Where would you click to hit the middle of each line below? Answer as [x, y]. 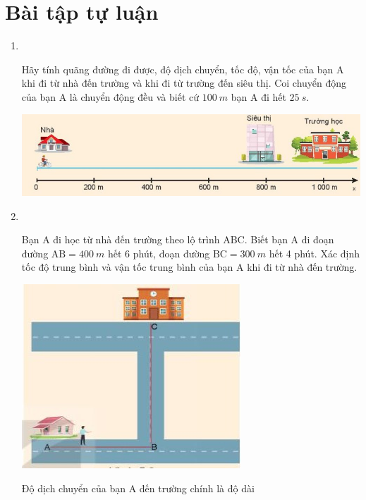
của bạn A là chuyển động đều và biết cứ [110, 96]
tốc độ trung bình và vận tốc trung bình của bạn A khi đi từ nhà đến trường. [189, 267]
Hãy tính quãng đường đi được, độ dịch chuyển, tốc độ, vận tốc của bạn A [183, 69]
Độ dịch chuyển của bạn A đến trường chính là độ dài [138, 488]
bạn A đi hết [258, 96]
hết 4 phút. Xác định [315, 253]
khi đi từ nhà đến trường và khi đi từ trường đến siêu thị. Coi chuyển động [184, 83]
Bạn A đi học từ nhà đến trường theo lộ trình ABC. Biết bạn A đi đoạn [178, 239]
